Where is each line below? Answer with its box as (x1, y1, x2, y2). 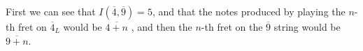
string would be (273, 20, 341, 34)
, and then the (131, 20, 192, 34)
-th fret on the (201, 20, 263, 34)
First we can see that (6, 4, 96, 18)
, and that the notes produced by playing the (152, 4, 346, 18)
